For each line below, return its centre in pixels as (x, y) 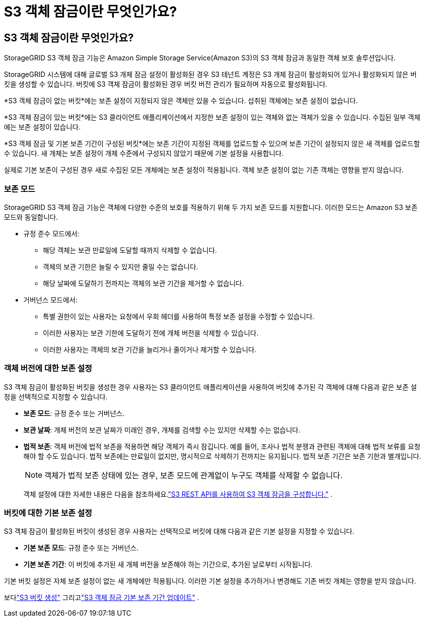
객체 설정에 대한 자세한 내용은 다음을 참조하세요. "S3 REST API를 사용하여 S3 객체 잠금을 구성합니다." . (178, 494)
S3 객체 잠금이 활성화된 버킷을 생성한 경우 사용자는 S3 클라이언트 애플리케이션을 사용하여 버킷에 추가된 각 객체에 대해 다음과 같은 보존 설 (211, 387)
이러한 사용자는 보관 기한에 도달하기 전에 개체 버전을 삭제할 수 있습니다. (151, 333)
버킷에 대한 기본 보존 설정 (48, 513)
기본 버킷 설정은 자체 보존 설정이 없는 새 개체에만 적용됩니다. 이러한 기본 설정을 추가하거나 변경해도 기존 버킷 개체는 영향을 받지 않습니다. (210, 581)
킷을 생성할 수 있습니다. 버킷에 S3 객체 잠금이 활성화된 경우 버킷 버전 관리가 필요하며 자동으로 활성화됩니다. (166, 84)
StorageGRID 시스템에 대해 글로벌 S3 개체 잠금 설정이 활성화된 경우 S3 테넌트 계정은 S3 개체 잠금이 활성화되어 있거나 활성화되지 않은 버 (210, 75)
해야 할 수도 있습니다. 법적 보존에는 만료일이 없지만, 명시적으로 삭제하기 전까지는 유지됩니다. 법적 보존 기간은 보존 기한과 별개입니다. (222, 456)
